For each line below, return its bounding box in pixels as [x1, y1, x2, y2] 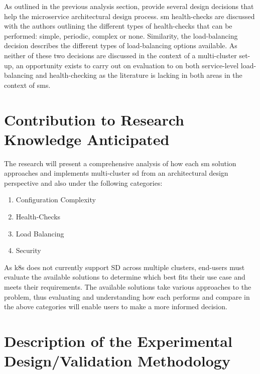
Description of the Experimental [4, 330, 232, 351]
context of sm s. [4, 79, 51, 90]
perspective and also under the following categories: [4, 177, 163, 188]
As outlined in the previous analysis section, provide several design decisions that [4, 1, 254, 11]
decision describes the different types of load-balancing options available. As [4, 40, 237, 51]
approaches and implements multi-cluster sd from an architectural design [4, 168, 228, 178]
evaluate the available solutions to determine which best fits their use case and [4, 272, 245, 282]
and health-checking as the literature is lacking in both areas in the [36, 70, 242, 80]
